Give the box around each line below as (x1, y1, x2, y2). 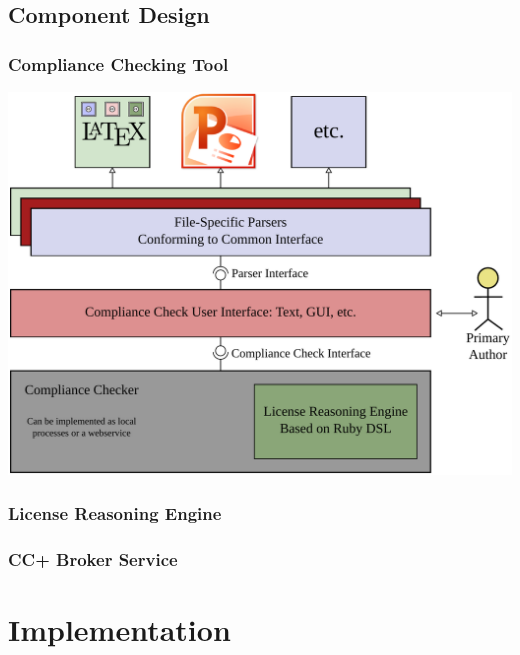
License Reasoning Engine (8, 501, 222, 526)
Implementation (8, 609, 231, 650)
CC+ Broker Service (8, 547, 178, 572)
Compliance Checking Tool (8, 51, 229, 76)
